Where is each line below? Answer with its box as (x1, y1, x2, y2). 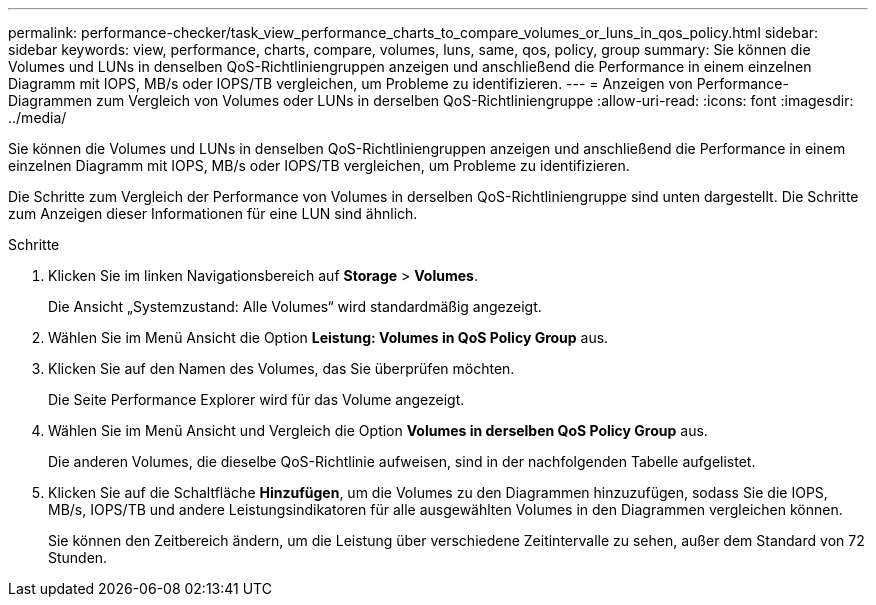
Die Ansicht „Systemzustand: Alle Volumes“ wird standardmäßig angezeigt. (48, 298, 542, 315)
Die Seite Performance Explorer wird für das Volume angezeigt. (48, 391, 465, 408)
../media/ (8, 109, 67, 126)
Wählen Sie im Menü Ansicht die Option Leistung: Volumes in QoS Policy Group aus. (48, 329, 609, 346)
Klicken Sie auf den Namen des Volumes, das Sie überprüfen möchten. (48, 360, 515, 377)
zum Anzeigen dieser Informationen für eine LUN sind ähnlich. (8, 205, 418, 222)
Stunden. (48, 549, 108, 566)
